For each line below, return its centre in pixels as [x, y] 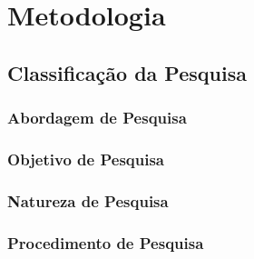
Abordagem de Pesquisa [97, 118]
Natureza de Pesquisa [88, 200]
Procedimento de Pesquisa [106, 242]
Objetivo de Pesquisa [86, 159]
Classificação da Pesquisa [127, 72]
